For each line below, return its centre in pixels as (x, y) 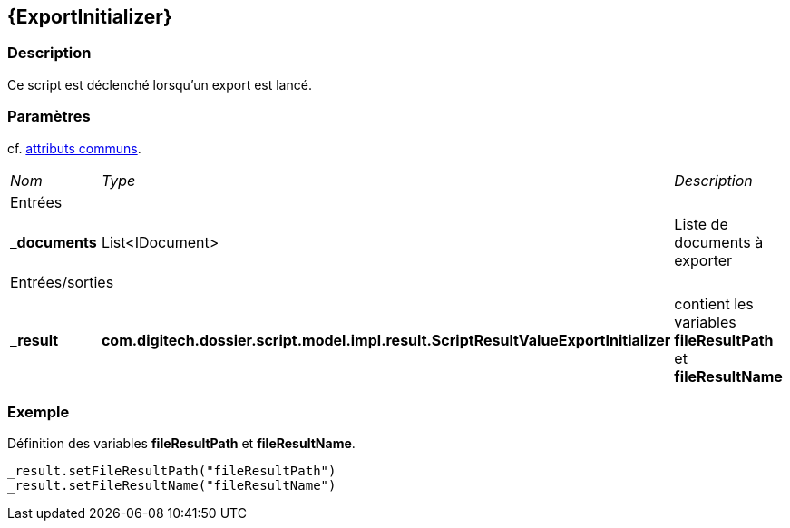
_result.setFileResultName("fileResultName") (172, 486)
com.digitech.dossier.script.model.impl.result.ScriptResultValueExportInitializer (386, 340)
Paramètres (49, 117)
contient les (714, 303)
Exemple (39, 411)
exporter (703, 260)
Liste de (701, 224)
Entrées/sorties (62, 282)
